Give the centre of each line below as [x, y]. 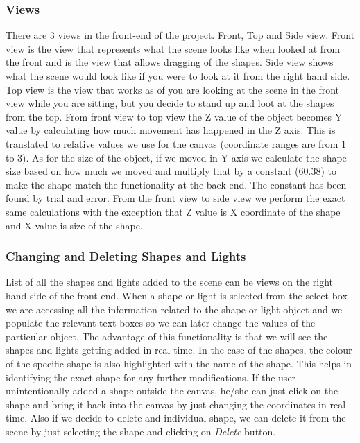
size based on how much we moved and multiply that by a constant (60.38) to [171, 171]
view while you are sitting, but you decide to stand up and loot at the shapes [170, 103]
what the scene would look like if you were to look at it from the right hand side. [178, 76]
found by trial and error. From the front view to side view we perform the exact [175, 198]
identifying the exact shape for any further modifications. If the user [151, 377]
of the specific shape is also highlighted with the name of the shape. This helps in [179, 363]
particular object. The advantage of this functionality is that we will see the [167, 336]
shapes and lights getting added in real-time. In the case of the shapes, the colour [179, 350]
